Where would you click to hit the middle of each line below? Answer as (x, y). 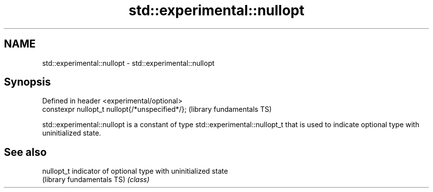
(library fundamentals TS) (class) (96, 180)
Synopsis (27, 82)
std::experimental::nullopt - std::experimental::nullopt (128, 63)
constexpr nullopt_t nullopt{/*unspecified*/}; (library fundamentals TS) (157, 109)
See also (25, 152)
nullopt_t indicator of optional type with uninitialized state (135, 171)
